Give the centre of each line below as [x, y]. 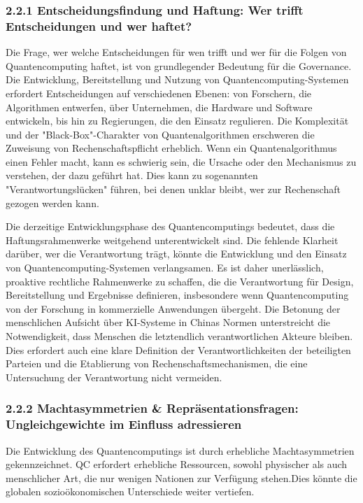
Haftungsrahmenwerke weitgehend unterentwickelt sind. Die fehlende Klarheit [172, 240]
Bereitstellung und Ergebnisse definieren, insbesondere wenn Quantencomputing [177, 295]
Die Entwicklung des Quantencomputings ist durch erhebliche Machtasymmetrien [180, 450]
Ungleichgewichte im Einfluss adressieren [124, 424]
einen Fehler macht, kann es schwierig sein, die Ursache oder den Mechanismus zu [181, 161]
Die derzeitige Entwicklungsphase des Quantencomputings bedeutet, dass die [170, 226]
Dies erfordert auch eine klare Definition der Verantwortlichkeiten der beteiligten [178, 349]
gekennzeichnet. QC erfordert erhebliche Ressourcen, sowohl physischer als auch [177, 464]
